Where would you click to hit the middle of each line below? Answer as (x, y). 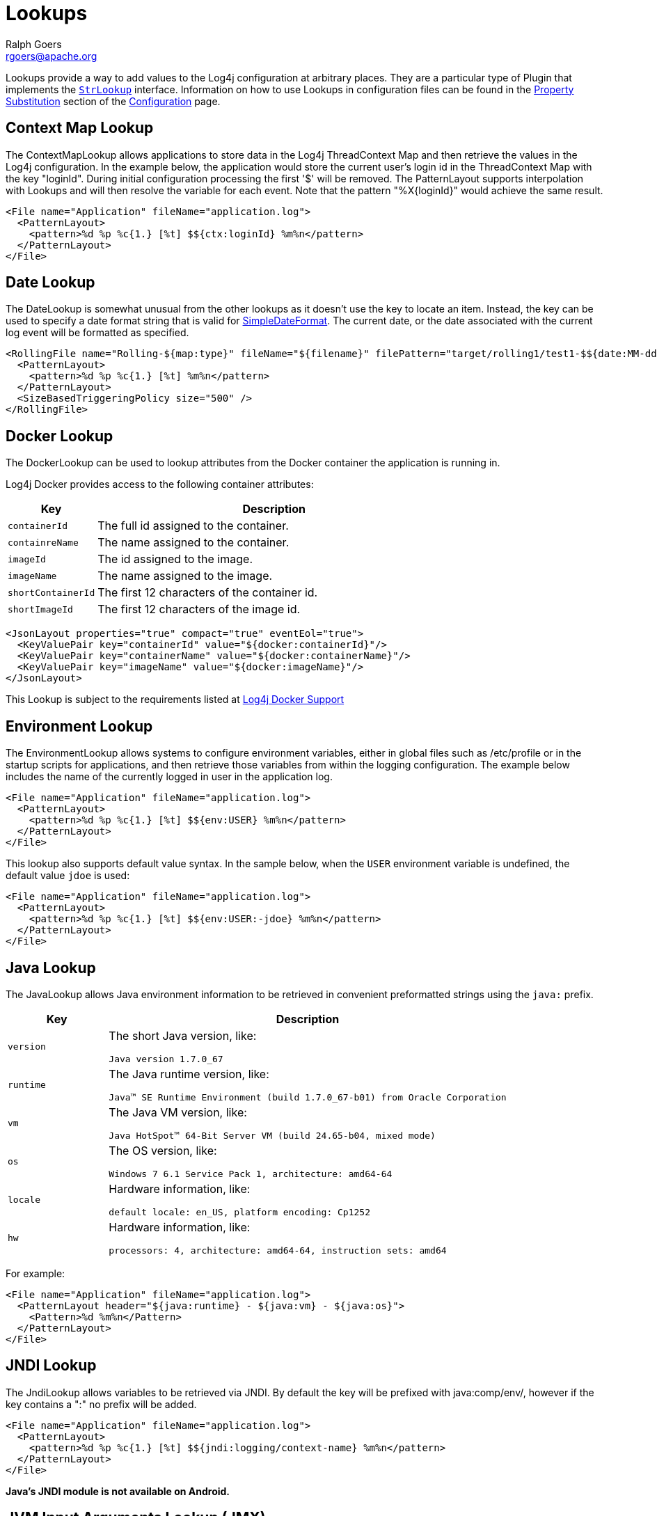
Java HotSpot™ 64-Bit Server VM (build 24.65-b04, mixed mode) (272, 1135)
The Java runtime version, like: (189, 1074)
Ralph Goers (34, 44)
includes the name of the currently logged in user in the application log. (169, 777)
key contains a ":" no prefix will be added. (101, 1404)
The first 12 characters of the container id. (208, 593)
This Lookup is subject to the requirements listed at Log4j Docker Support (175, 700)
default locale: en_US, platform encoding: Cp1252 (240, 1212)
